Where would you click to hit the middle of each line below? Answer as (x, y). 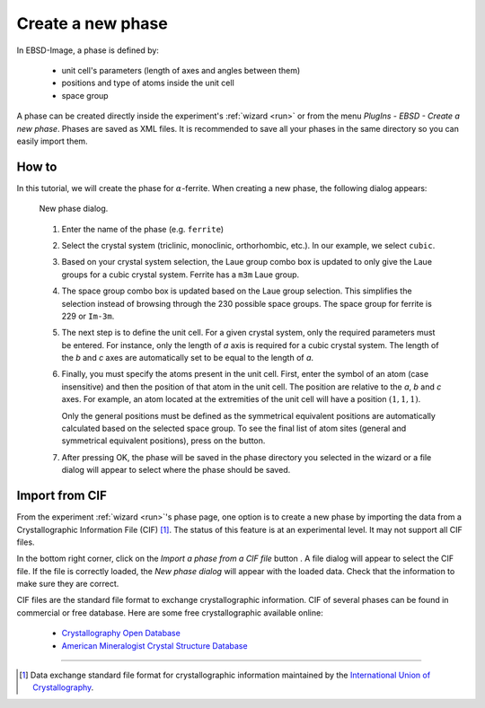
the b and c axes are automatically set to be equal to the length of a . (188, 358)
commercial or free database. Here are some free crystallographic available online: (170, 612)
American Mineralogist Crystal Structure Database (154, 645)
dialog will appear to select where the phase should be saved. (176, 470)
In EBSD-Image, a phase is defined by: (88, 50)
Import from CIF (62, 496)
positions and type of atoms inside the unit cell (148, 83)
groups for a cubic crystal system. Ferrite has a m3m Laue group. (181, 275)
